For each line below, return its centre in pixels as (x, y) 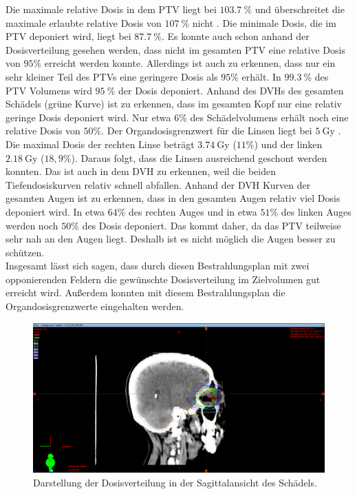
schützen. (25, 252)
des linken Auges (316, 211)
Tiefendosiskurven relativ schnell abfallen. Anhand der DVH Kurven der (158, 184)
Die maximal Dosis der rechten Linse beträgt (100, 144)
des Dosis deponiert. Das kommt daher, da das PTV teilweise (212, 225)
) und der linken (288, 144)
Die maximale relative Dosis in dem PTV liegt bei (111, 9)
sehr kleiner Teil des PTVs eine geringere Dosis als (112, 76)
